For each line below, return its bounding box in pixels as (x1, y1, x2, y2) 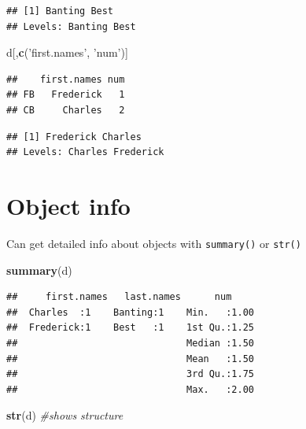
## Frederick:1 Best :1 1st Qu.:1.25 (6, 322, 254, 334)
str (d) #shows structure (6, 407, 124, 423)
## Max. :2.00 (6, 383, 254, 395)
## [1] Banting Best (6, 6, 114, 17)
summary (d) (6, 261, 72, 278)
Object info (6, 189, 131, 221)
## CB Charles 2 (6, 104, 125, 116)
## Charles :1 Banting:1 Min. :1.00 (6, 306, 254, 318)
